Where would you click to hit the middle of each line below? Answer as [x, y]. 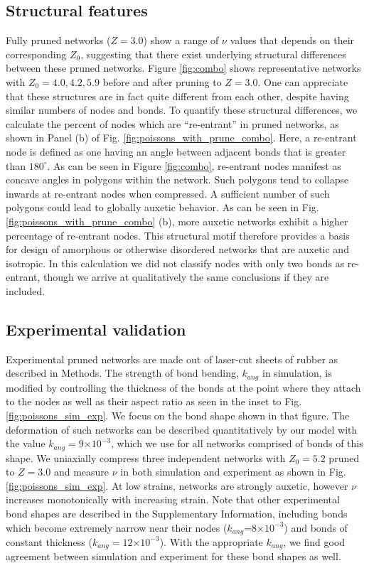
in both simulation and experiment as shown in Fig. [233, 472]
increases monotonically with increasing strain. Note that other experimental [173, 499]
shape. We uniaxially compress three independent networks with [146, 457]
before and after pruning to [162, 81]
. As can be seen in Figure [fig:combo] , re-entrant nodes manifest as [194, 165]
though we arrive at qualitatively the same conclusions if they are [186, 277]
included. [26, 290]
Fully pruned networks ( [58, 40]
